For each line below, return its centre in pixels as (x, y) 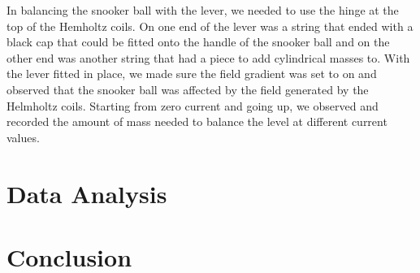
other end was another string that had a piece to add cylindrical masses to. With (208, 57)
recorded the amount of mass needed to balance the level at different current (197, 121)
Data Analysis (87, 193)
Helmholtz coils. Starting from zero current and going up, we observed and (193, 105)
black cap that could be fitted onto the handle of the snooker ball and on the (198, 42)
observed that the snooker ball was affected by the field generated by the (188, 89)
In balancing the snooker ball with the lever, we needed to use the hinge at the (203, 10)
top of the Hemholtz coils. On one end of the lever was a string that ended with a (210, 26)
